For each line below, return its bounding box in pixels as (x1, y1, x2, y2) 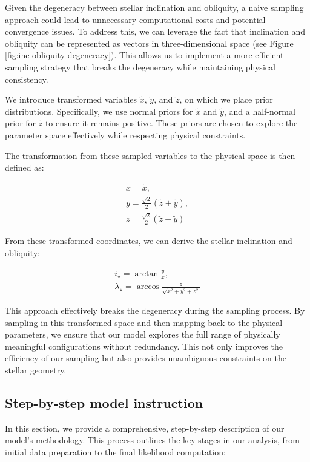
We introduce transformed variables (5, 93, 137, 106)
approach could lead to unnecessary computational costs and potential (5, 13, 266, 25)
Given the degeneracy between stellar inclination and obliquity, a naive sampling (5, 1, 304, 13)
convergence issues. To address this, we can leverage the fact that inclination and (5, 25, 305, 38)
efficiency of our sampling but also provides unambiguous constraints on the (5, 352, 286, 364)
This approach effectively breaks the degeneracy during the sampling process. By (5, 304, 305, 317)
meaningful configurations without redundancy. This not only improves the (5, 339, 283, 352)
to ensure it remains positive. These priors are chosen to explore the (45, 117, 298, 129)
